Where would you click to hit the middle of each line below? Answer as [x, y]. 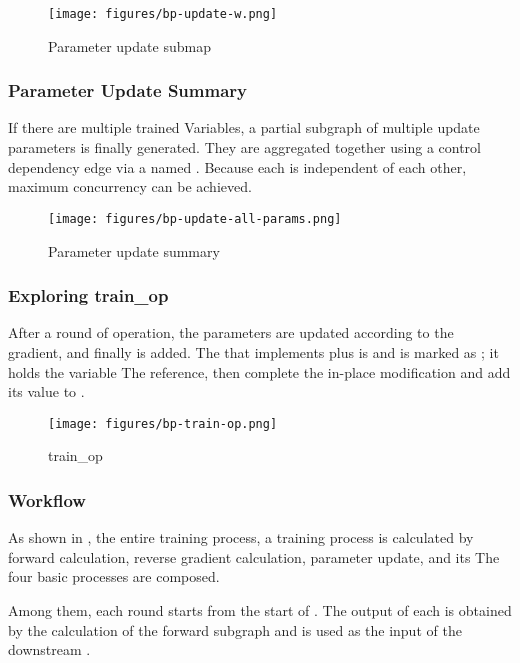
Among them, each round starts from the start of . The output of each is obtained [260, 609]
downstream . [49, 649]
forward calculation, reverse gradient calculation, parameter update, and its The [254, 556]
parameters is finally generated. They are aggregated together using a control [244, 147]
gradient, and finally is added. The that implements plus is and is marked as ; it [253, 351]
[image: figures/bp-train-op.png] [163, 423]
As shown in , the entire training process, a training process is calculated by [241, 537]
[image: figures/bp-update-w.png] [163, 14]
